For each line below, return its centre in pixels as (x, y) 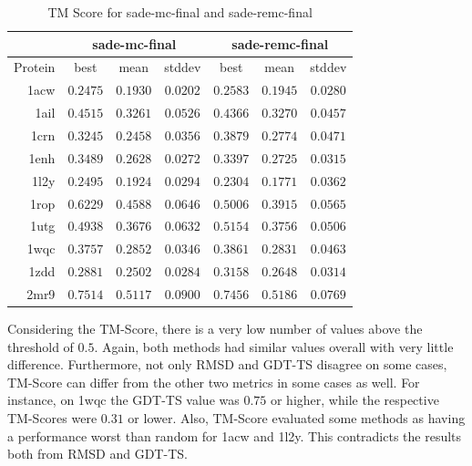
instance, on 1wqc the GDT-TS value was (123, 400)
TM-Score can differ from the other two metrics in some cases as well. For (214, 382)
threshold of (41, 346)
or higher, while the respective (354, 400)
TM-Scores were (52, 417)
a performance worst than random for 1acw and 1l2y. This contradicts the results (235, 435)
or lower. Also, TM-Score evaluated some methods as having (297, 417)
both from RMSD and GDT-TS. (97, 454)
